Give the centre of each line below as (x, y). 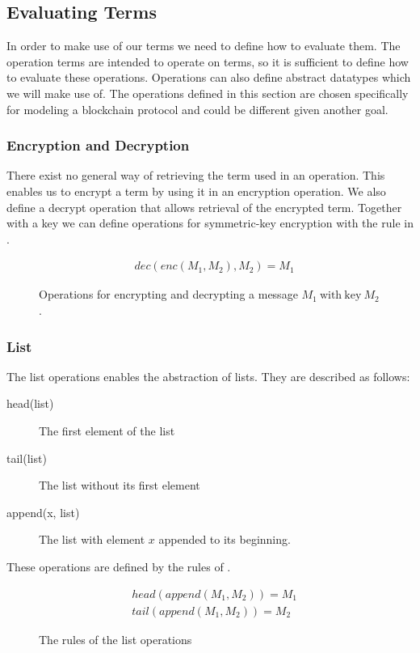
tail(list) (27, 458)
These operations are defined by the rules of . (119, 566)
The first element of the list (107, 430)
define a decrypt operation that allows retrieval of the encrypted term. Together (204, 207)
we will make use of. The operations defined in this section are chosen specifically (208, 93)
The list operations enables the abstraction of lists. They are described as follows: (208, 376)
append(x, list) (43, 512)
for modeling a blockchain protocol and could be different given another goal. (197, 109)
